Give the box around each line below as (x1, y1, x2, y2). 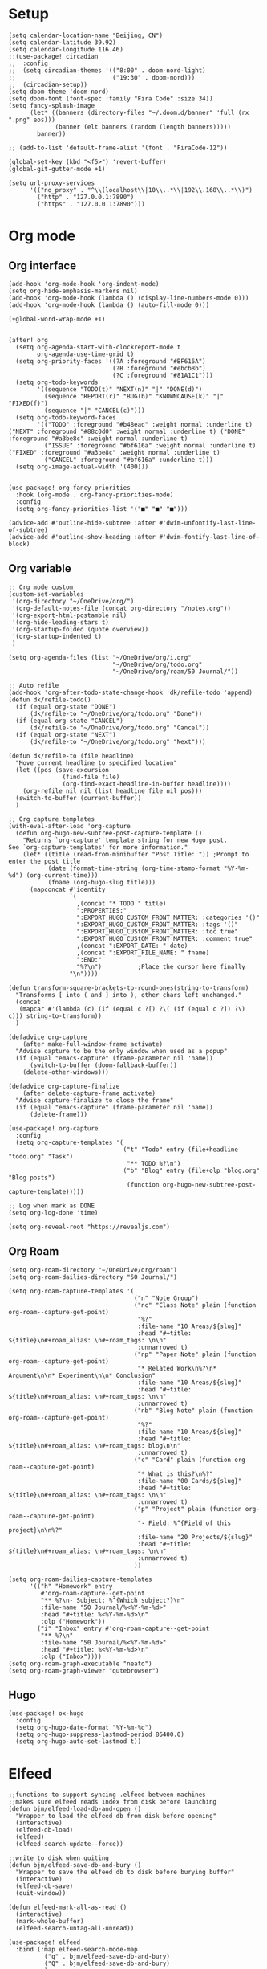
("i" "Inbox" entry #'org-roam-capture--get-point (37, 1624, 210, 1632)
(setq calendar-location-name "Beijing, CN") (8, 31, 163, 39)
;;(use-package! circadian (8, 52, 99, 60)
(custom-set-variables (8, 590, 84, 598)
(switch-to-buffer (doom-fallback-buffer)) (29, 1061, 178, 1069)
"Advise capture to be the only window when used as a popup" (15, 1047, 228, 1055)
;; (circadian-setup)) (8, 80, 88, 88)
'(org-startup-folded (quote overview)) (11, 625, 149, 633)
